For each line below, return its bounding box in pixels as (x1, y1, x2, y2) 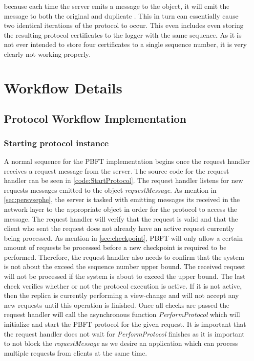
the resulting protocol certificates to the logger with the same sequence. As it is (4, 29, 242, 40)
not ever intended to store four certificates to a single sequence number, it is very (4, 39, 247, 49)
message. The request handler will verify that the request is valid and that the (4, 213, 238, 224)
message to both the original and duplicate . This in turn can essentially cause (4, 10, 239, 21)
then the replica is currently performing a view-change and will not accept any (4, 290, 239, 300)
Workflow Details (4, 77, 123, 97)
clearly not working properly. (4, 48, 90, 59)
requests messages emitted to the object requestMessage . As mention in (4, 184, 217, 195)
